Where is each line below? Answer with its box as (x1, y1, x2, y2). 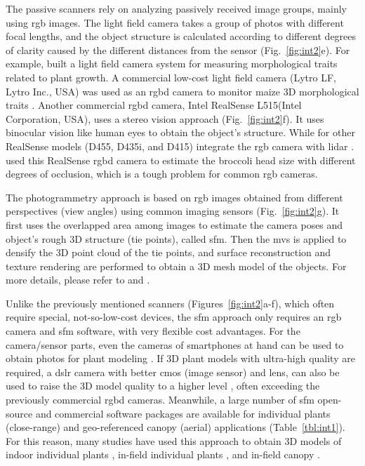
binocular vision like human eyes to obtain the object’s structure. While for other (6, 125, 355, 140)
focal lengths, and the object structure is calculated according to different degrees (6, 29, 357, 44)
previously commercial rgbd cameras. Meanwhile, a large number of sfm (6, 392, 314, 407)
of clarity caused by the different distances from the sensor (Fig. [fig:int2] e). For (6, 42, 350, 57)
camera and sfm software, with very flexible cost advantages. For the (6, 324, 300, 338)
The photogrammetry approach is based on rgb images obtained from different (6, 189, 343, 204)
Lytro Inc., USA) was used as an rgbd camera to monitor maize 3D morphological (6, 84, 359, 98)
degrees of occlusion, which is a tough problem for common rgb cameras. (6, 166, 318, 181)
